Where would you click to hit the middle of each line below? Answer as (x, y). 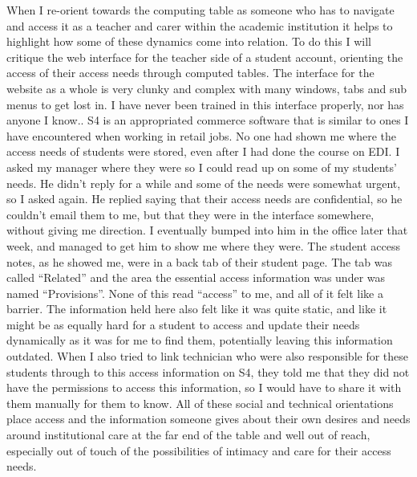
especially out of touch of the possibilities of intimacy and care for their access (199, 450)
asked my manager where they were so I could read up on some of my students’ (202, 167)
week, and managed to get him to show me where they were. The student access (204, 245)
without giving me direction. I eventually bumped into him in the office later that (207, 230)
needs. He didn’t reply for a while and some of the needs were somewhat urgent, (204, 183)
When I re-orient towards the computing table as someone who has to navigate (200, 10)
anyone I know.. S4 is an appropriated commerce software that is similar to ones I (208, 120)
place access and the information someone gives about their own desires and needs (208, 419)
